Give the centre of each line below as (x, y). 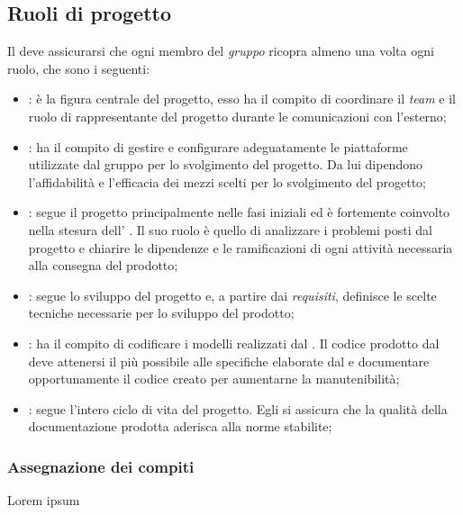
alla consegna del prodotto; (103, 265)
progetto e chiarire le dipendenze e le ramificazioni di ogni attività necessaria (241, 247)
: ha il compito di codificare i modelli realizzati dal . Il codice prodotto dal (234, 343)
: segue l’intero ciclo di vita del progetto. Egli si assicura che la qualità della (238, 408)
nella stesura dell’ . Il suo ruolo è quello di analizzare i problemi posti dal (230, 229)
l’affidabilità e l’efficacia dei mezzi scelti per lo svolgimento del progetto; (227, 181)
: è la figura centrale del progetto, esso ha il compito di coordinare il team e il (242, 99)
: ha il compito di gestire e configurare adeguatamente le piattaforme (218, 146)
